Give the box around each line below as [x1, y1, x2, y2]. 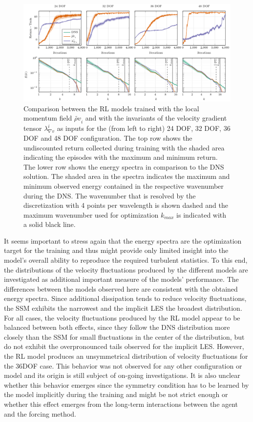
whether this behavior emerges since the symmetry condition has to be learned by [4, 379, 249, 390]
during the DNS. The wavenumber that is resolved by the [23, 190, 196, 200]
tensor [23, 123, 42, 133]
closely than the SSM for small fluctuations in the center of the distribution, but [4, 331, 245, 342]
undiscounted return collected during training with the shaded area [23, 142, 225, 152]
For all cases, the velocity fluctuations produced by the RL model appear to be [4, 312, 240, 323]
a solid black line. [23, 219, 76, 229]
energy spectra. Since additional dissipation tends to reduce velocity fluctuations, [4, 293, 247, 303]
